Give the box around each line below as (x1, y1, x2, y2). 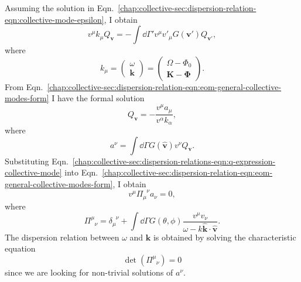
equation (5, 242, 36, 255)
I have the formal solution (52, 92, 145, 104)
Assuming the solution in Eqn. (5, 2, 114, 13)
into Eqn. (64, 166, 98, 178)
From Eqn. (5, 80, 43, 92)
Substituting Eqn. (5, 154, 69, 167)
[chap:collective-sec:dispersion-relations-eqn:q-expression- (72, 154, 276, 167)
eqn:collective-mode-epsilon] (5, 13, 104, 25)
